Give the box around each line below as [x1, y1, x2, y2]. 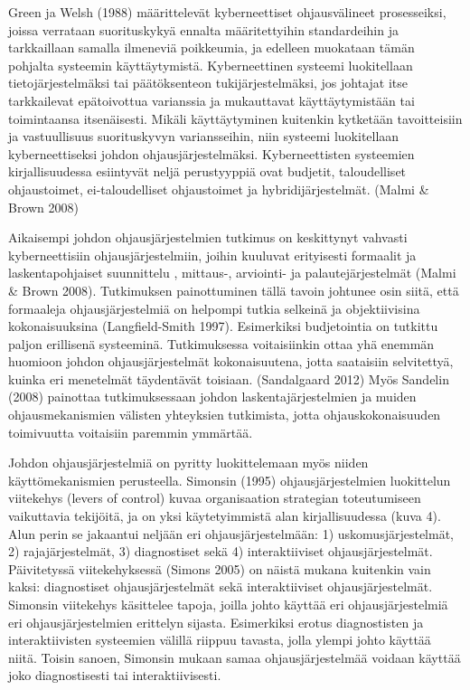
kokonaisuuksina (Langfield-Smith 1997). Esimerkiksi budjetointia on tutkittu [8, 317, 438, 336]
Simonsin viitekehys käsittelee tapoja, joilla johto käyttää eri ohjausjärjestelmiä [8, 595, 448, 613]
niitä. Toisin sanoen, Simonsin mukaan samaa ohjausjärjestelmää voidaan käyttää [8, 647, 461, 666]
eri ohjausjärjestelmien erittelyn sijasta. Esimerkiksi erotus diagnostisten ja [8, 612, 424, 631]
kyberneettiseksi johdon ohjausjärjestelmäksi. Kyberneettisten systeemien [8, 144, 415, 163]
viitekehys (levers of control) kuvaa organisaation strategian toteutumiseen [8, 488, 421, 507]
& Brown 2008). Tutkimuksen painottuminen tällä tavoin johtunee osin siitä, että [8, 280, 459, 299]
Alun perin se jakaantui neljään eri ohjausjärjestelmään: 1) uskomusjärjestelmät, [8, 524, 454, 543]
